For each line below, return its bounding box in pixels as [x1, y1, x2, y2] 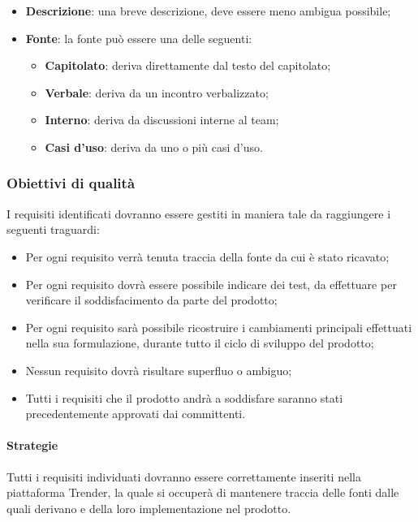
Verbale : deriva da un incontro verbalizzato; [45, 84, 269, 101]
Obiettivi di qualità [6, 173, 136, 193]
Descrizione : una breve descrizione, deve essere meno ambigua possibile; [25, 2, 391, 19]
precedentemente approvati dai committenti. [25, 405, 246, 422]
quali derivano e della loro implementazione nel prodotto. [6, 499, 291, 516]
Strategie [6, 437, 58, 454]
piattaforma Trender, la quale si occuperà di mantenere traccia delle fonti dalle [6, 484, 399, 501]
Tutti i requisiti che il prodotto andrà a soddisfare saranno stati [25, 389, 343, 406]
